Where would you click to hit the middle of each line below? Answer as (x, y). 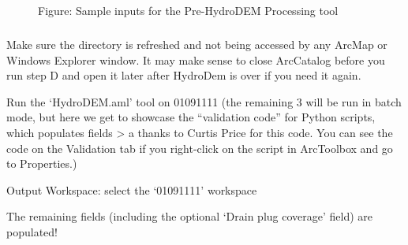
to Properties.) (42, 163)
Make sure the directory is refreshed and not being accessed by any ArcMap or (197, 44)
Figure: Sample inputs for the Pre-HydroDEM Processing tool (188, 10)
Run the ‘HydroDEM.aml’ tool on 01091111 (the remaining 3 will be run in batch (204, 101)
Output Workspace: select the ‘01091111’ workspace (132, 189)
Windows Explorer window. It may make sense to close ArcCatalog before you (196, 59)
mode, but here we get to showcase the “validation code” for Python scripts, (191, 117)
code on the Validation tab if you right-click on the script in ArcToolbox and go (200, 148)
